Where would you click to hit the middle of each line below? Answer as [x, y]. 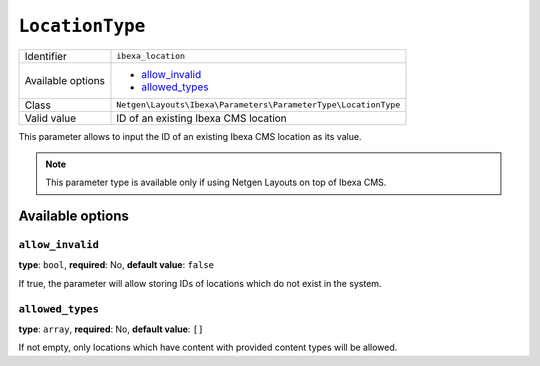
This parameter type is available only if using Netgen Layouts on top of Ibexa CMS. [216, 182]
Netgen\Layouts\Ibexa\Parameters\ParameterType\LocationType [258, 105]
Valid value [50, 118]
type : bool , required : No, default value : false [116, 265]
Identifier [45, 56]
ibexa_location [150, 56]
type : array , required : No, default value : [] [111, 329]
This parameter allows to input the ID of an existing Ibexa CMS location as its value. [190, 136]
